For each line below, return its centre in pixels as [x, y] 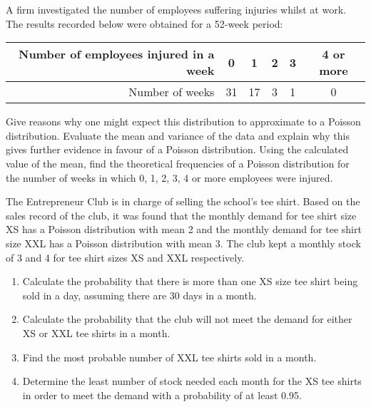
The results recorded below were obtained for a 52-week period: [144, 23]
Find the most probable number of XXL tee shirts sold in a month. [169, 357]
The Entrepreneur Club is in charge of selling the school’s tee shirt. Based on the [183, 201]
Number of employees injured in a [117, 54]
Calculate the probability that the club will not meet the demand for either [187, 319]
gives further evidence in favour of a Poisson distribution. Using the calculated [177, 149]
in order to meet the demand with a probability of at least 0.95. [162, 395]
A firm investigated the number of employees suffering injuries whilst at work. [176, 9]
